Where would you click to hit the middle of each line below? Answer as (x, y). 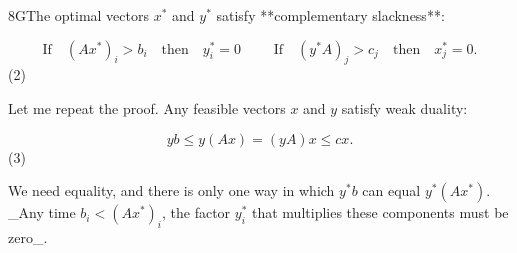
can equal (391, 190)
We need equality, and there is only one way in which (171, 190)
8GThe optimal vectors (78, 15)
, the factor (196, 212)
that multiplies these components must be (380, 212)
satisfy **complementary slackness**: (330, 15)
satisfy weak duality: (404, 107)
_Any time (42, 212)
